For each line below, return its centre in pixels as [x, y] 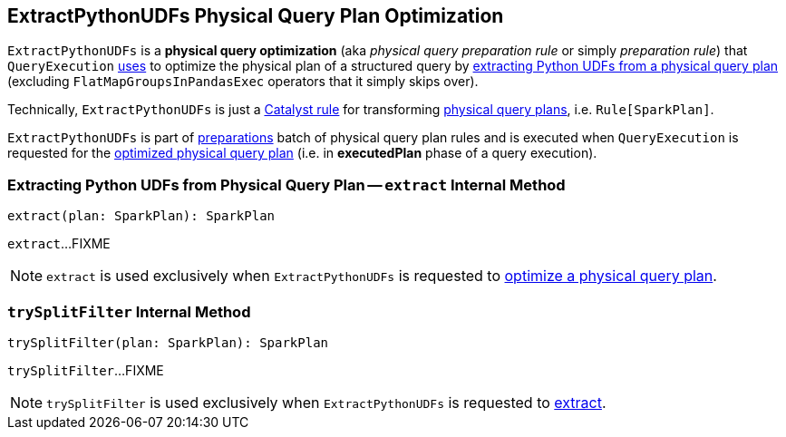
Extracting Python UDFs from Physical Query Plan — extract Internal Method [286, 185]
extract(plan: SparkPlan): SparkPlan [141, 216]
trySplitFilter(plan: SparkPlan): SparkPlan [168, 342]
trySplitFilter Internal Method [129, 311]
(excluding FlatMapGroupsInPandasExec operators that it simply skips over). [243, 82]
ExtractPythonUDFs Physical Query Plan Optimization [256, 16]
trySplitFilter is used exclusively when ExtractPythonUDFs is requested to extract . [326, 402]
